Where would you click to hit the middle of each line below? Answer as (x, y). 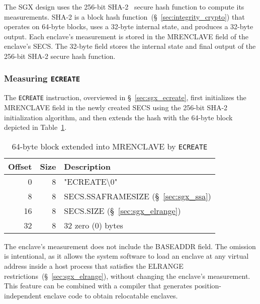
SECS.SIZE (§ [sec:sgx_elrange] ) (122, 210)
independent (23, 295)
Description (87, 166)
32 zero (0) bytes (94, 225)
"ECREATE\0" (91, 181)
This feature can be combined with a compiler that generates (98, 286)
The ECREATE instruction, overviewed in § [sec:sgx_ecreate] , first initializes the (125, 97)
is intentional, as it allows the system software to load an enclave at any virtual (126, 256)
